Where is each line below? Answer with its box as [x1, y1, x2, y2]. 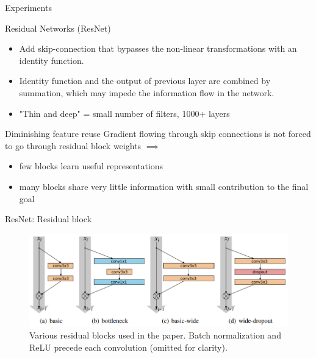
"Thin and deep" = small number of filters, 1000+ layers [19, 107, 230, 119]
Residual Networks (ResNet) [5, 21, 111, 34]
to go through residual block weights [5, 139, 142, 152]
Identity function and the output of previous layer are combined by [19, 74, 271, 87]
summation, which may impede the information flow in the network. [19, 86, 275, 99]
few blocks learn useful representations [19, 160, 163, 172]
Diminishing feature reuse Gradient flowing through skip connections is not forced [5, 127, 311, 140]
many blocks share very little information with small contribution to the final [19, 180, 309, 192]
